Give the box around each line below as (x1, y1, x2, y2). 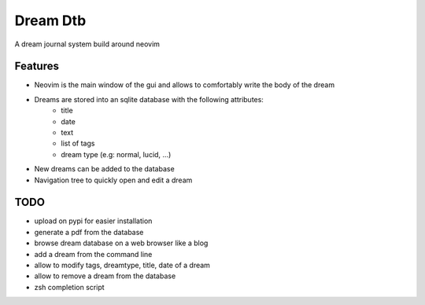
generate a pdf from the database (34, 227, 144, 237)
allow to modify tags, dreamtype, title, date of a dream (34, 260, 210, 270)
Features (14, 60, 59, 73)
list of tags (61, 138, 95, 149)
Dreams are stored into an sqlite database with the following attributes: (34, 94, 264, 104)
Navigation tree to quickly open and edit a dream (34, 175, 193, 185)
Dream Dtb (14, 12, 87, 29)
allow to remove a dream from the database (34, 271, 176, 281)
